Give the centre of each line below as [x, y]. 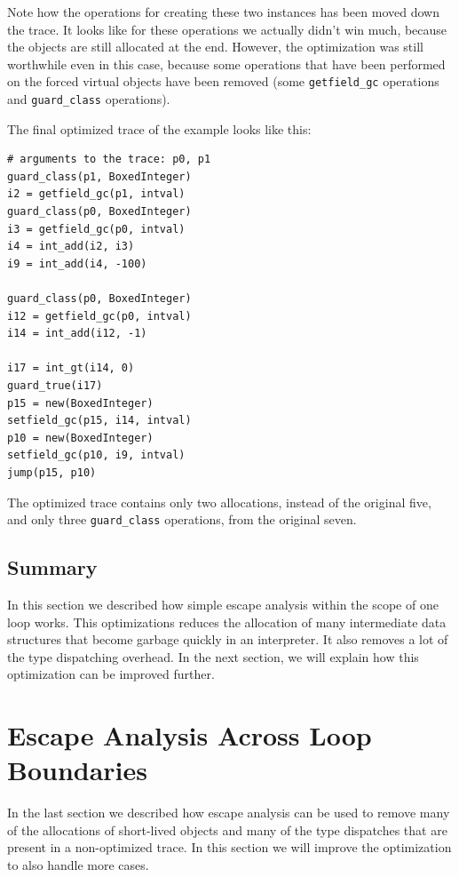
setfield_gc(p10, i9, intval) [96, 455]
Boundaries [78, 770]
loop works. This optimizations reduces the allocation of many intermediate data [227, 622]
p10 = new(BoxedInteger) [80, 438]
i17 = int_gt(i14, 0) [71, 368]
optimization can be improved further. [111, 674]
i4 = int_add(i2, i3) [71, 247]
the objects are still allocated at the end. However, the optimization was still [215, 47]
